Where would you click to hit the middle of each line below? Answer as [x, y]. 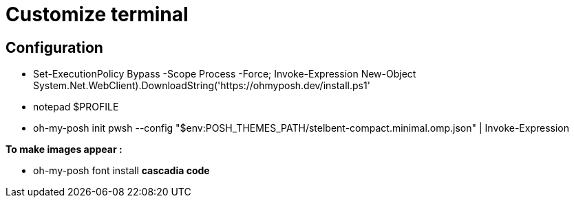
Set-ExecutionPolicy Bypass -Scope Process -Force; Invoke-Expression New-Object [225, 74]
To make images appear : [64, 150]
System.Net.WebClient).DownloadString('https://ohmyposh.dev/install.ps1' [202, 86]
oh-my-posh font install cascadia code [121, 171]
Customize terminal [97, 14]
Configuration [54, 47]
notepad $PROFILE [76, 107]
